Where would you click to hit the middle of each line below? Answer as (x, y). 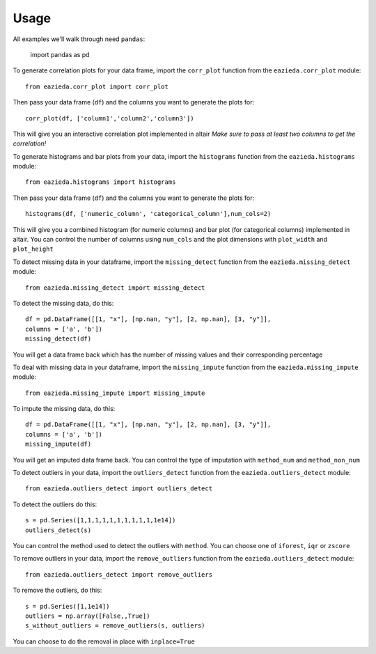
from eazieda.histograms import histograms (101, 182)
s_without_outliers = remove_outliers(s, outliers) (115, 626)
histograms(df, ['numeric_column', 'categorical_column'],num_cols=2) (148, 214)
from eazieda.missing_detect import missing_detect (115, 288)
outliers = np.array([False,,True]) (88, 616)
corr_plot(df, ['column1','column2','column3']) (110, 118)
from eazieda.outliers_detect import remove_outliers (119, 574)
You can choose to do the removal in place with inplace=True (104, 641)
